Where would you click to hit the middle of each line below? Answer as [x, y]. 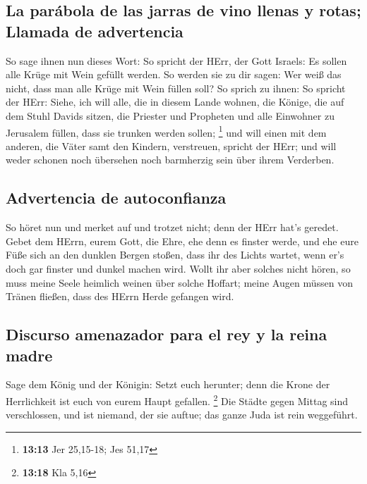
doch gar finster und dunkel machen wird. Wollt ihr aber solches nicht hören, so [178, 268]
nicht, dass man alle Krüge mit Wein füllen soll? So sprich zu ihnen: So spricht [176, 88]
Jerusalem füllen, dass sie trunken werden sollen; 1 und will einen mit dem [166, 131]
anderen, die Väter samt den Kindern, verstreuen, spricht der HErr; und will [171, 145]
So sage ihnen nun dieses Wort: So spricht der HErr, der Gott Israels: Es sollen [176, 60]
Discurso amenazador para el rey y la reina [167, 334]
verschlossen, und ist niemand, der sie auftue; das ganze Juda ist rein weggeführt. [182, 415]
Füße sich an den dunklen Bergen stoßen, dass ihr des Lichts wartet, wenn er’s [175, 255]
